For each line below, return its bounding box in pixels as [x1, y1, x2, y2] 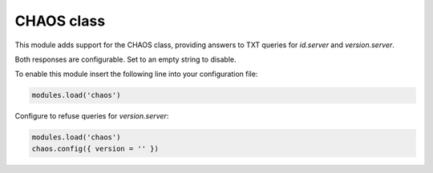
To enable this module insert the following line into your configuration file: [14, 69, 258, 79]
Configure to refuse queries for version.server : [14, 111, 169, 121]
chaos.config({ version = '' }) [31, 144, 160, 153]
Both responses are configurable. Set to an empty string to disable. [14, 54, 237, 64]
